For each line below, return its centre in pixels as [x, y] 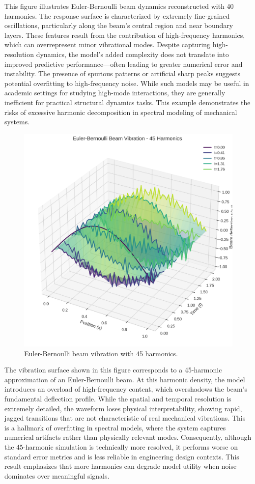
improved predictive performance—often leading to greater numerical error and [124, 64]
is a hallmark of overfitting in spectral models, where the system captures [115, 427]
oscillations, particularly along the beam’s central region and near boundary [119, 25]
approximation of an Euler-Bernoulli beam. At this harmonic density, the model [125, 379]
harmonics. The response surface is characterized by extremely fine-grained [117, 15]
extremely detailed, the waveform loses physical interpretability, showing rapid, [123, 408]
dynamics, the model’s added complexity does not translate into [132, 54]
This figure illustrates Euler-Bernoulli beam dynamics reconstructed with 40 [119, 6]
